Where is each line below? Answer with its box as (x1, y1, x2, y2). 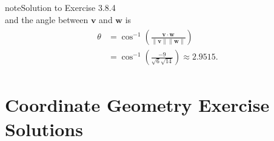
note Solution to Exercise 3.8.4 (5, 1, 116, 13)
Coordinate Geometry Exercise (5, 92, 270, 117)
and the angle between (5, 13, 89, 26)
